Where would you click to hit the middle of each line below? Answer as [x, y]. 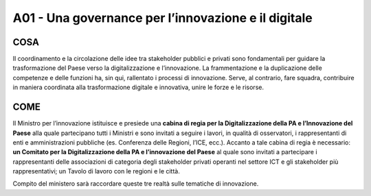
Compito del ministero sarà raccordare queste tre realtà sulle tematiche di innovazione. [136, 184]
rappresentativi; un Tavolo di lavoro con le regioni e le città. [96, 171]
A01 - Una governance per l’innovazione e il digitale [162, 18]
